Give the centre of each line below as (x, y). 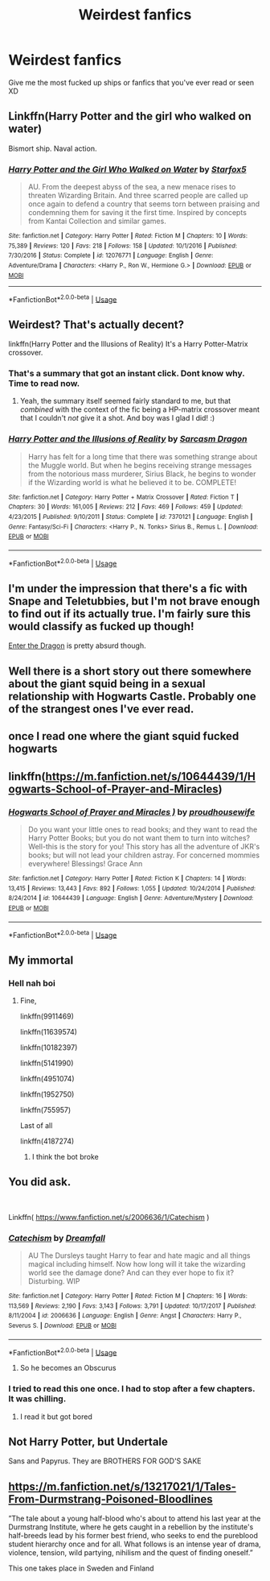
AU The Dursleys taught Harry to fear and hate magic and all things (139, 1255)
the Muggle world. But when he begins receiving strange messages (140, 465)
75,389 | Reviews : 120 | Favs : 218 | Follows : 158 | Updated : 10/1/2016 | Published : (123, 246)
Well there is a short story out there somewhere (130, 671)
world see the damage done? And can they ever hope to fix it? (131, 1273)
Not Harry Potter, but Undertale (88, 1442)
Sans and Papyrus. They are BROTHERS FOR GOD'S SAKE (105, 1461)
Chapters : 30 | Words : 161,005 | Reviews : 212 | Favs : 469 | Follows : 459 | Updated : (126, 507)
